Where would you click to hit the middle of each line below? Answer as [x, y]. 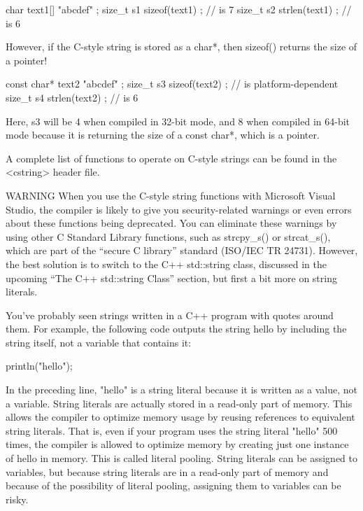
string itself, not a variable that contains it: [99, 342]
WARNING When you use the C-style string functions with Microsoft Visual [171, 195]
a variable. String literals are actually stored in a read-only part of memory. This [179, 403]
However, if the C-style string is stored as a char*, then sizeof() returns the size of [181, 47]
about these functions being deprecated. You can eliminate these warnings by [171, 223]
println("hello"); [39, 366]
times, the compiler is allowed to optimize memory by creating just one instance [177, 444]
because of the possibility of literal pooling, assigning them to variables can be [173, 485]
